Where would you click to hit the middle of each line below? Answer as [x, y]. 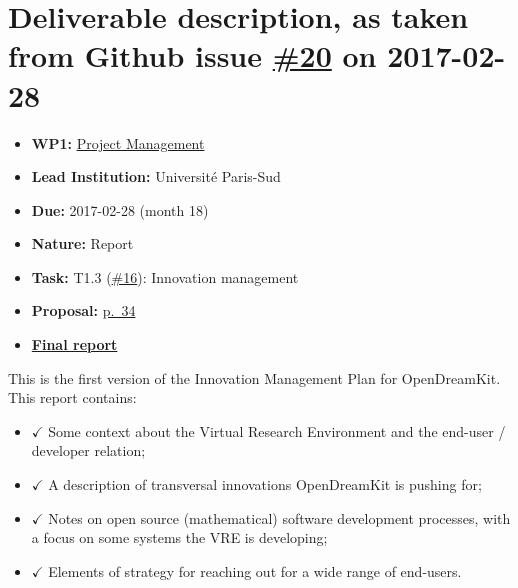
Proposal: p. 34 [83, 310]
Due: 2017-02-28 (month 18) [120, 209]
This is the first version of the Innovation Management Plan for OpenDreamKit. [254, 377]
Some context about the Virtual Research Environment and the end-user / [277, 430]
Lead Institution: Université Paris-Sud [156, 176]
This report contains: [72, 397]
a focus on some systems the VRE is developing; [179, 537]
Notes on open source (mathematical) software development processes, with [279, 517]
